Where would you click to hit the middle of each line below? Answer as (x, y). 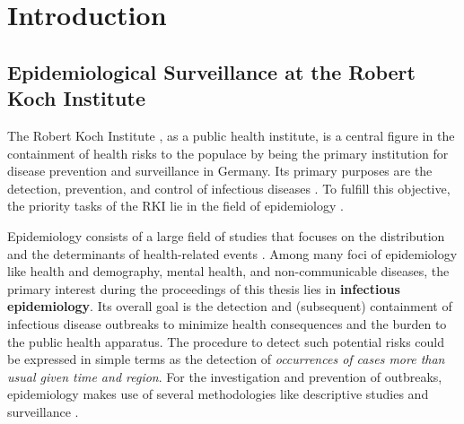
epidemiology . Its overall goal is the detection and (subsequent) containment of (230, 306)
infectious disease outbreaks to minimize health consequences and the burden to (227, 323)
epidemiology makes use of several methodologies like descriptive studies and (218, 394)
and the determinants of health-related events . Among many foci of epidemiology (232, 253)
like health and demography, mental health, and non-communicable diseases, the (228, 271)
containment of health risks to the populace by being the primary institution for (228, 153)
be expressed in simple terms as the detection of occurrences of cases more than (226, 359)
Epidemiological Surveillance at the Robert (211, 71)
